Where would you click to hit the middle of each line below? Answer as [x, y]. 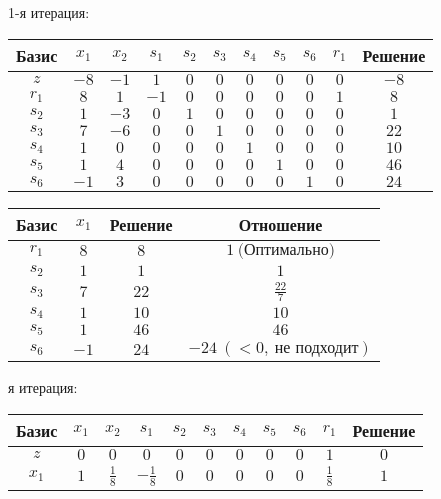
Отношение [280, 224]
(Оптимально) [286, 249]
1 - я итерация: [49, 12]
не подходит [316, 348]
